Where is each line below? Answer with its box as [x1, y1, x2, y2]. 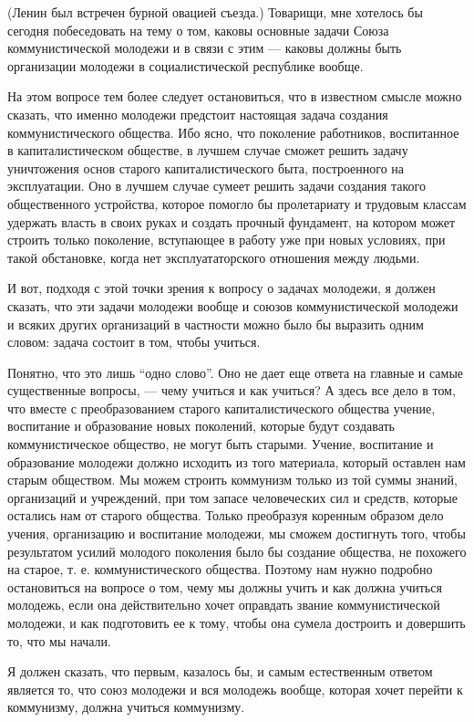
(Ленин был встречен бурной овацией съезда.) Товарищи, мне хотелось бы [7, 3, 423, 21]
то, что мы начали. [7, 631, 111, 650]
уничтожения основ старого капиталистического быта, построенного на [7, 158, 405, 177]
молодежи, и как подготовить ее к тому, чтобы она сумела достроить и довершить [7, 613, 466, 632]
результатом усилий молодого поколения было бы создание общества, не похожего [7, 541, 467, 560]
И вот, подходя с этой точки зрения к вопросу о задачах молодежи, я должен [7, 278, 436, 298]
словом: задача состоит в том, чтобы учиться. [7, 332, 261, 351]
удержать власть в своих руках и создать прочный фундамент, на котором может [7, 212, 456, 231]
